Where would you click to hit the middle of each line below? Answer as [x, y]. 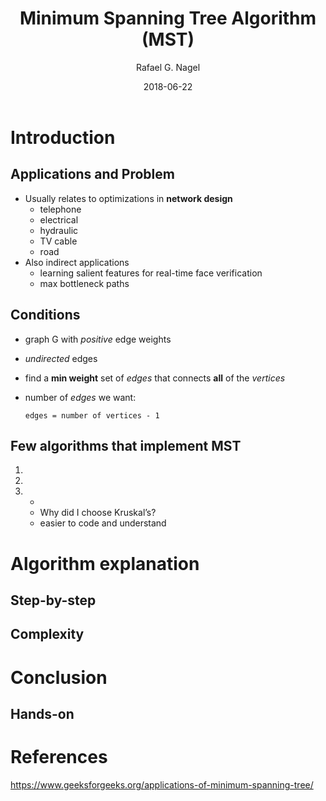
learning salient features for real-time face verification [151, 273]
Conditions [45, 315]
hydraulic [59, 230]
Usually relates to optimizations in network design [128, 198]
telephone [60, 209]
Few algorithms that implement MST [126, 445]
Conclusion [59, 677]
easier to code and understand [103, 523]
